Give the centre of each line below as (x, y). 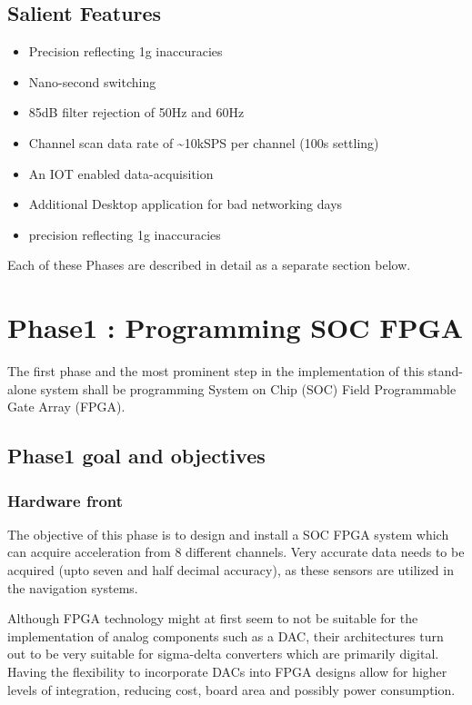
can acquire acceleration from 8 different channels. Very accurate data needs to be (236, 552)
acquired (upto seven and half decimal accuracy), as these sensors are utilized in (231, 570)
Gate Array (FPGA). (66, 407)
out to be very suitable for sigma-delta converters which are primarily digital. (223, 654)
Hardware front (65, 500)
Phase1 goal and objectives (136, 456)
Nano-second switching (92, 81)
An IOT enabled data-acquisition (121, 173)
